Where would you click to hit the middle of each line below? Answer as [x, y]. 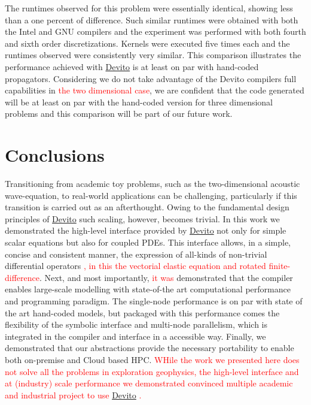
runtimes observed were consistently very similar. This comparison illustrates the [153, 55]
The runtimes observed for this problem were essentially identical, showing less [149, 8]
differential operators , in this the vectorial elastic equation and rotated [135, 266]
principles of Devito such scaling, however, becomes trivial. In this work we [142, 218]
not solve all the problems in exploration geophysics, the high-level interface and [152, 371]
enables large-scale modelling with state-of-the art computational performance [148, 289]
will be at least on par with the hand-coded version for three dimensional [139, 102]
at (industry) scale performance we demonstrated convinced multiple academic [149, 383]
